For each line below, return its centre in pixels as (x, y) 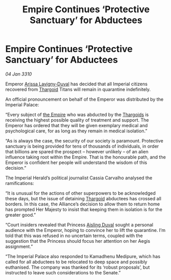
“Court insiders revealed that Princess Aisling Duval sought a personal (79, 225)
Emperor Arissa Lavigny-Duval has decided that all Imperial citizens (76, 84)
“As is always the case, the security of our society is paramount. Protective (84, 141)
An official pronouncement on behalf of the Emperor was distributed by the (84, 99)
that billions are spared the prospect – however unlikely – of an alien (77, 151)
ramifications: (20, 183)
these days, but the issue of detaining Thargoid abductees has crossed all (83, 198)
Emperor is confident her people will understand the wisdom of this (76, 162)
